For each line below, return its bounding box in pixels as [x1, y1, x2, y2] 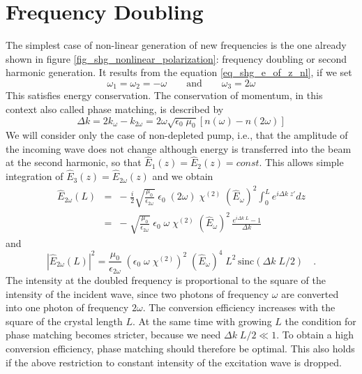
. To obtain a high [276, 327, 354, 342]
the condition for [285, 313, 356, 328]
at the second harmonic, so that [6, 155, 142, 170]
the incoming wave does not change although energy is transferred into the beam [6, 141, 352, 156]
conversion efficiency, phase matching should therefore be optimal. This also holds [6, 341, 355, 355]
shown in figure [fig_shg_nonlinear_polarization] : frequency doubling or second [6, 51, 347, 66]
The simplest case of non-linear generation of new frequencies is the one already [6, 38, 347, 52]
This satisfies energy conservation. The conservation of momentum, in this [6, 88, 323, 103]
